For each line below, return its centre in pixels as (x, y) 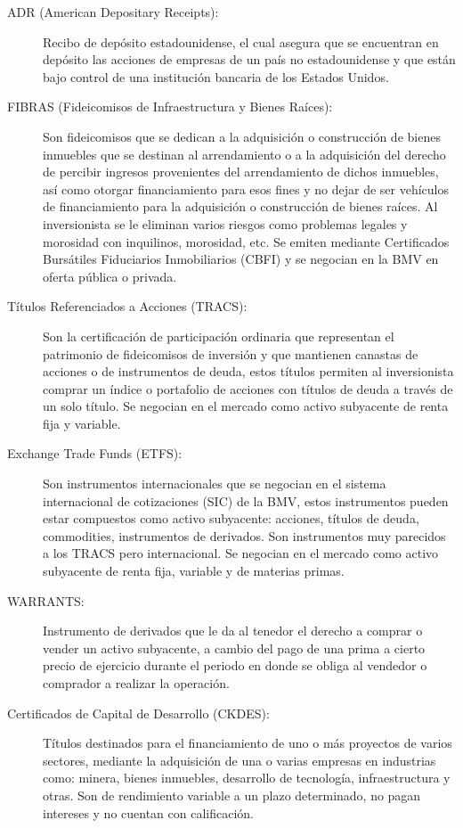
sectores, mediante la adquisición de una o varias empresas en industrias (240, 760)
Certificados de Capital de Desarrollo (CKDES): (138, 713)
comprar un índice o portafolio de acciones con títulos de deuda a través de (248, 388)
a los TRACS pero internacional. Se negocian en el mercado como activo (241, 553)
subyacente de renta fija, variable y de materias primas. (194, 571)
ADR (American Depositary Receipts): (113, 12)
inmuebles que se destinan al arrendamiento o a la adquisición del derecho (244, 154)
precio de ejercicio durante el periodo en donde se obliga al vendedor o (235, 665)
